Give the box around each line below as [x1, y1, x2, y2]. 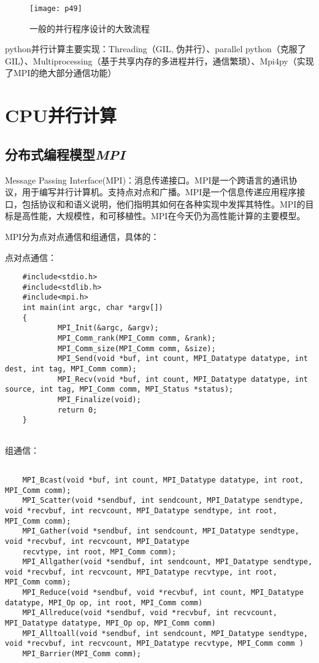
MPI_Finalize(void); [57, 395, 141, 405]
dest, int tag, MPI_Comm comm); [5, 365, 137, 374]
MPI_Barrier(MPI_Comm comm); [22, 649, 141, 659]
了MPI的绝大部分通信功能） [5, 66, 117, 79]
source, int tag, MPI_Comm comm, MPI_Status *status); [5, 385, 234, 394]
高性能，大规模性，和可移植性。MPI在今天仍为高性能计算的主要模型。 [21, 209, 306, 222]
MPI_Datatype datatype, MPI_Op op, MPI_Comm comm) [5, 619, 216, 628]
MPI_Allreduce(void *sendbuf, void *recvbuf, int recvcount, [22, 608, 277, 618]
